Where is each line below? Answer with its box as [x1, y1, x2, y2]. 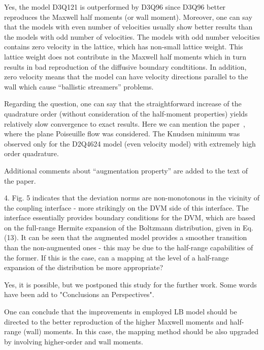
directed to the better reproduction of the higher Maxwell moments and [4, 316, 228, 327]
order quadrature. [4, 148, 59, 159]
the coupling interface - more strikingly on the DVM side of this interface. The [4, 202, 249, 213]
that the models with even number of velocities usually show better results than [4, 21, 253, 32]
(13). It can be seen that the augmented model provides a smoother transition [4, 232, 247, 243]
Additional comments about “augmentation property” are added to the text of [4, 165, 248, 176]
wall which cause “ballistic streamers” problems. [4, 81, 154, 92]
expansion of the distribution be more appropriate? [4, 262, 163, 273]
